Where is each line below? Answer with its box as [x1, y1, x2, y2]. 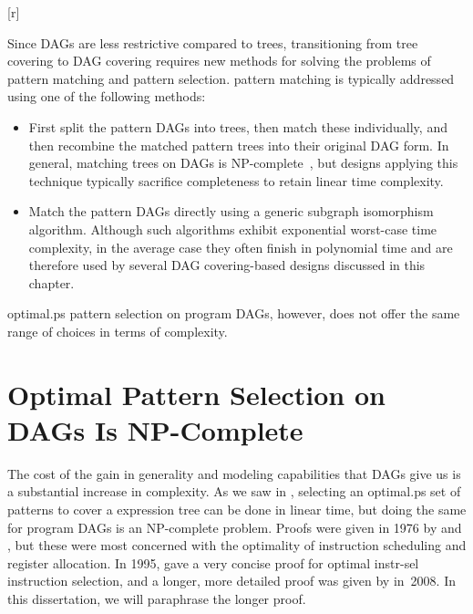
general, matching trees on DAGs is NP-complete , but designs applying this [28, 153, 458, 172]
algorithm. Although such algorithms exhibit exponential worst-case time [28, 219, 437, 238]
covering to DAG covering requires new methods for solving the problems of [7, 51, 431, 70]
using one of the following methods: [7, 87, 206, 106]
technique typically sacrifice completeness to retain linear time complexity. [28, 171, 444, 190]
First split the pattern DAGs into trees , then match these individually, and [28, 117, 447, 136]
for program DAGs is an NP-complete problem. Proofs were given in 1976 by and [7, 517, 462, 536]
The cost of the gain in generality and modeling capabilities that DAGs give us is [7, 463, 461, 483]
